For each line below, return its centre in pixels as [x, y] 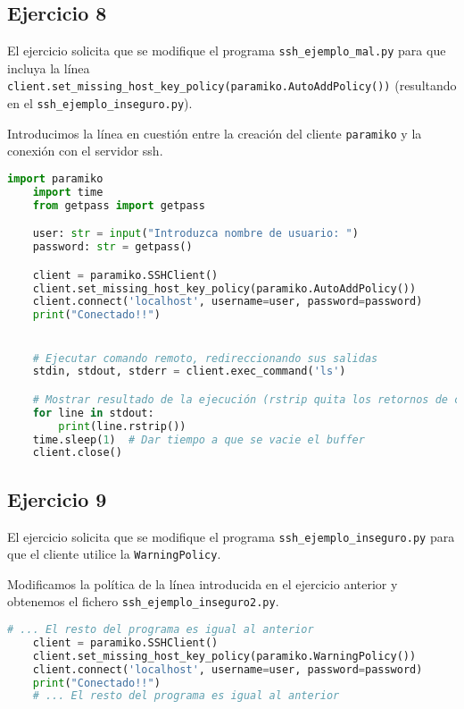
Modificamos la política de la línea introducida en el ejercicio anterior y [203, 583]
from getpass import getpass [119, 205]
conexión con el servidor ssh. [85, 151]
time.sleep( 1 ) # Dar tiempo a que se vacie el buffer [199, 439]
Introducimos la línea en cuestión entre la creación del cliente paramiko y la [215, 133]
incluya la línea [49, 68]
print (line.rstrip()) [122, 426]
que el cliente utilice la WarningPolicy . [114, 554]
